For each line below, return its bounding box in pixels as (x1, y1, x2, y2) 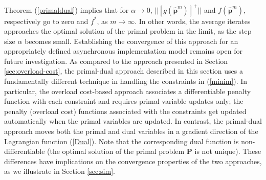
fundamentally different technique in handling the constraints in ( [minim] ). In (4, 76, 248, 86)
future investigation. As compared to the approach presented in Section (4, 55, 228, 66)
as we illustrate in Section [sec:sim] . (4, 166, 115, 176)
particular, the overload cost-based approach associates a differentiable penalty (4, 85, 251, 96)
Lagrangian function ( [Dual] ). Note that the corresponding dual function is (4, 136, 239, 146)
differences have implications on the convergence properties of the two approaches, (4, 155, 262, 166)
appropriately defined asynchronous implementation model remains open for (4, 46, 242, 56)
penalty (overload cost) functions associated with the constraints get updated (4, 105, 247, 116)
